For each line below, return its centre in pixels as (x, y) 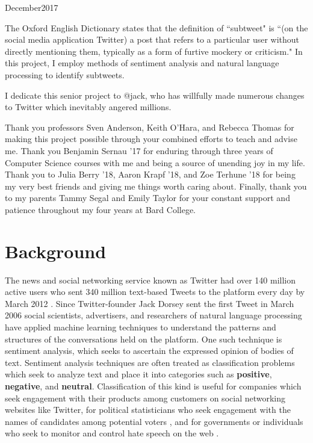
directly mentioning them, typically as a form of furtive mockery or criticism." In (154, 51)
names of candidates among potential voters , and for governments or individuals (154, 421)
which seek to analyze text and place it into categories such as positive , (138, 374)
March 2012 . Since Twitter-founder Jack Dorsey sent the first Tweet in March (150, 303)
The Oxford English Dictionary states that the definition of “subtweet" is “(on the (156, 27)
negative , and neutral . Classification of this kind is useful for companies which (153, 386)
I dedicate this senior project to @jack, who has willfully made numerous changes (155, 95)
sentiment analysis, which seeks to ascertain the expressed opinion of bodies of (149, 351)
